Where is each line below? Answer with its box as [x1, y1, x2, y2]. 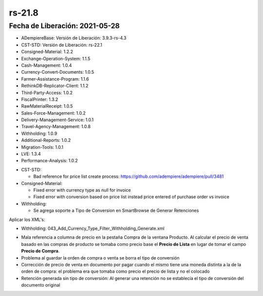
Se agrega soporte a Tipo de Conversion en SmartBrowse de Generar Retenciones [33, 207, 199, 214]
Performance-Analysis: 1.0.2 [21, 158, 78, 164]
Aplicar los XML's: [9, 217, 45, 222]
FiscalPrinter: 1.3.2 [21, 96, 58, 102]
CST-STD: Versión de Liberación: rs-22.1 [21, 42, 102, 48]
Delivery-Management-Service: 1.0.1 [21, 117, 94, 123]
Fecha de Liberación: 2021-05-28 [9, 21, 120, 30]
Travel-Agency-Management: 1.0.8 [21, 124, 91, 129]
